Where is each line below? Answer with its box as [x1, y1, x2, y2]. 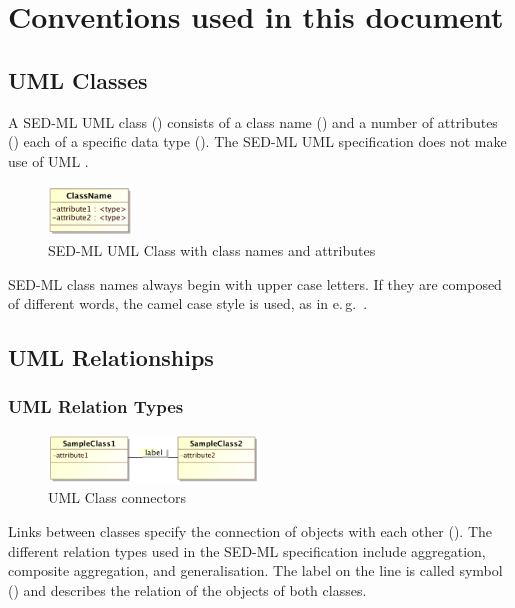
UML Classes [8, 64, 148, 95]
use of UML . [8, 150, 89, 171]
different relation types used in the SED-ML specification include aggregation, [8, 540, 486, 561]
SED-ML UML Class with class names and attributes [48, 239, 376, 260]
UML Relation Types [8, 394, 184, 419]
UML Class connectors [48, 487, 187, 508]
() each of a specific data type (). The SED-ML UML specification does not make [8, 131, 507, 152]
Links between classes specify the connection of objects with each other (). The [8, 521, 493, 542]
